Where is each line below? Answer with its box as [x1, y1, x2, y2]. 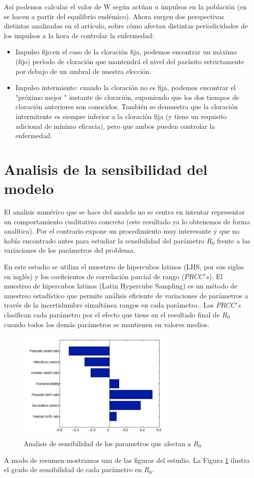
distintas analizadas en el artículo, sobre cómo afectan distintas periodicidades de [4, 21, 248, 31]
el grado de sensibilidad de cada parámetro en [4, 464, 142, 475]
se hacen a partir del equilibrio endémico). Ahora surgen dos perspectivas [4, 11, 225, 21]
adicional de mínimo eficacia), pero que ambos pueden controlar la [15, 120, 215, 131]
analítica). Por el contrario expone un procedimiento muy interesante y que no [4, 226, 240, 236]
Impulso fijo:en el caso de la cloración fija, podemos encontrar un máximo [15, 47, 237, 57]
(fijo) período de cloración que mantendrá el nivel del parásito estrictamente [15, 56, 245, 66]
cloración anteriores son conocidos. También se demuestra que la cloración [15, 101, 238, 112]
